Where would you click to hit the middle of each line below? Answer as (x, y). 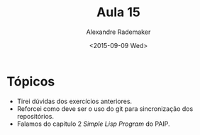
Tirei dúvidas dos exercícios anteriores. (74, 101)
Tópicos (31, 81)
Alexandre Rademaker (118, 32)
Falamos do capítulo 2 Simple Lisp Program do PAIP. (94, 124)
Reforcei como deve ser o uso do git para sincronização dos (105, 108)
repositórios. (35, 116)
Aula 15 (118, 12)
